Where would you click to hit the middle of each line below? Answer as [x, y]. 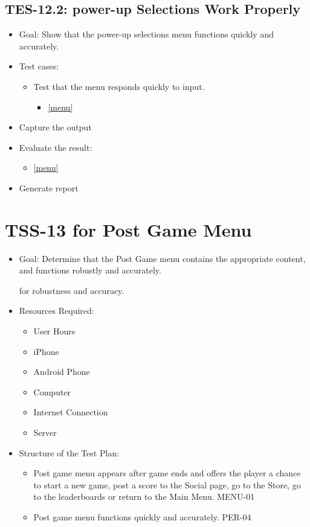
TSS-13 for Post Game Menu [128, 229]
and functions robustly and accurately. [90, 270]
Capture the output [55, 127]
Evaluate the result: [56, 147]
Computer [52, 391]
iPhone [46, 351]
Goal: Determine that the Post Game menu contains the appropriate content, [162, 258]
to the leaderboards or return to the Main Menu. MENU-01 [144, 497]
